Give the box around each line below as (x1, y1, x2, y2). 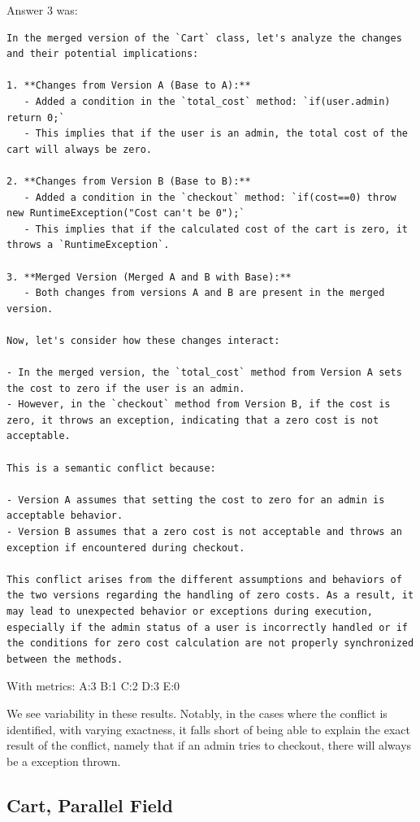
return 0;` (6, 111, 65, 124)
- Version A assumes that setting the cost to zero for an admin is (6, 494, 385, 506)
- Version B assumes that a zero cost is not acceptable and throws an (6, 526, 402, 537)
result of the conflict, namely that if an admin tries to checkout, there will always (6, 737, 412, 754)
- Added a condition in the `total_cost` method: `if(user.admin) (24, 95, 391, 107)
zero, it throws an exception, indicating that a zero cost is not (6, 414, 379, 426)
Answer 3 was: (6, 2, 78, 18)
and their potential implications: (6, 48, 199, 60)
